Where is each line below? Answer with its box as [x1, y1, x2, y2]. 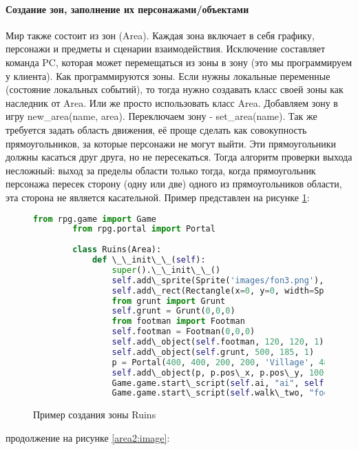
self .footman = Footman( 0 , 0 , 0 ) [112, 327, 255, 337]
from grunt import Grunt [112, 296, 226, 306]
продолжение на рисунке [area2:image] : [6, 430, 170, 444]
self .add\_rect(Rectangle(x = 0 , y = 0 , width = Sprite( [112, 285, 349, 296]
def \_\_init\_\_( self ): [92, 255, 206, 265]
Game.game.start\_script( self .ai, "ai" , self [112, 378, 324, 388]
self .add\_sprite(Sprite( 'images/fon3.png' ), [112, 275, 324, 285]
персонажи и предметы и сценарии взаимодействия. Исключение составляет [6, 41, 326, 56]
